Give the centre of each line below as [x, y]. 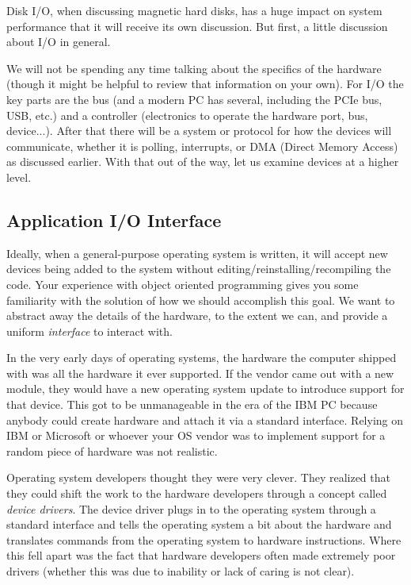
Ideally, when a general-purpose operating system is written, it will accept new [197, 253]
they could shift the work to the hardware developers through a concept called [197, 493]
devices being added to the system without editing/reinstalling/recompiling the [199, 269]
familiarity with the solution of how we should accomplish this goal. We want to [201, 300]
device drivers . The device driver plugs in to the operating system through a [191, 508]
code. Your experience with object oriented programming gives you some [183, 284]
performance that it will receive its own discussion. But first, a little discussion [197, 26]
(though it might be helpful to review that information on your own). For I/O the [205, 84]
